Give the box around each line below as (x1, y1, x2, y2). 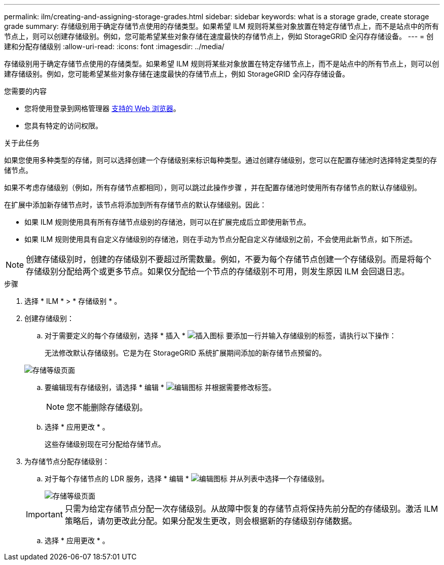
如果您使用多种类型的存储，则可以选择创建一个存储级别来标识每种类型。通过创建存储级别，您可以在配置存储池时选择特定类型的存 (4, 156, 437, 164)
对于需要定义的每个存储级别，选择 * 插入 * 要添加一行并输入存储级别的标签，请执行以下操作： (45, 331, 396, 340)
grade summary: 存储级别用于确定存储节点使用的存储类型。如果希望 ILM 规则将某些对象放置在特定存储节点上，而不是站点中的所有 (4, 22, 439, 30)
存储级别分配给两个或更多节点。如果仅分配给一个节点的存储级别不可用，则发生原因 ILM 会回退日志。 (26, 266, 410, 276)
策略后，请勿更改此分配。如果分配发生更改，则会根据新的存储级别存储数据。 (64, 516, 357, 526)
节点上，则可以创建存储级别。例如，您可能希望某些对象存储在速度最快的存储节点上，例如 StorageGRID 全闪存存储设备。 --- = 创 (4, 32, 434, 41)
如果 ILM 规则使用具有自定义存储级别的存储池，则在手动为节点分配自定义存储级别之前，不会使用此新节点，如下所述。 (24, 235, 417, 243)
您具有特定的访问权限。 (24, 121, 102, 130)
